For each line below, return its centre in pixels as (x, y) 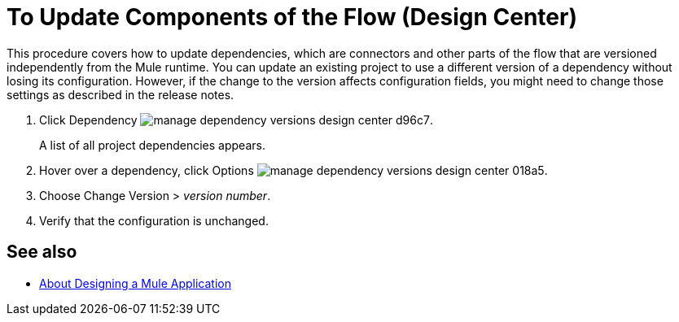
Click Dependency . (236, 120)
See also (42, 252)
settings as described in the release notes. (120, 94)
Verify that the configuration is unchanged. (154, 220)
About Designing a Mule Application (135, 283)
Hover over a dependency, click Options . (294, 170)
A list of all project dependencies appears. (152, 145)
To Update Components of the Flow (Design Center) (292, 17)
